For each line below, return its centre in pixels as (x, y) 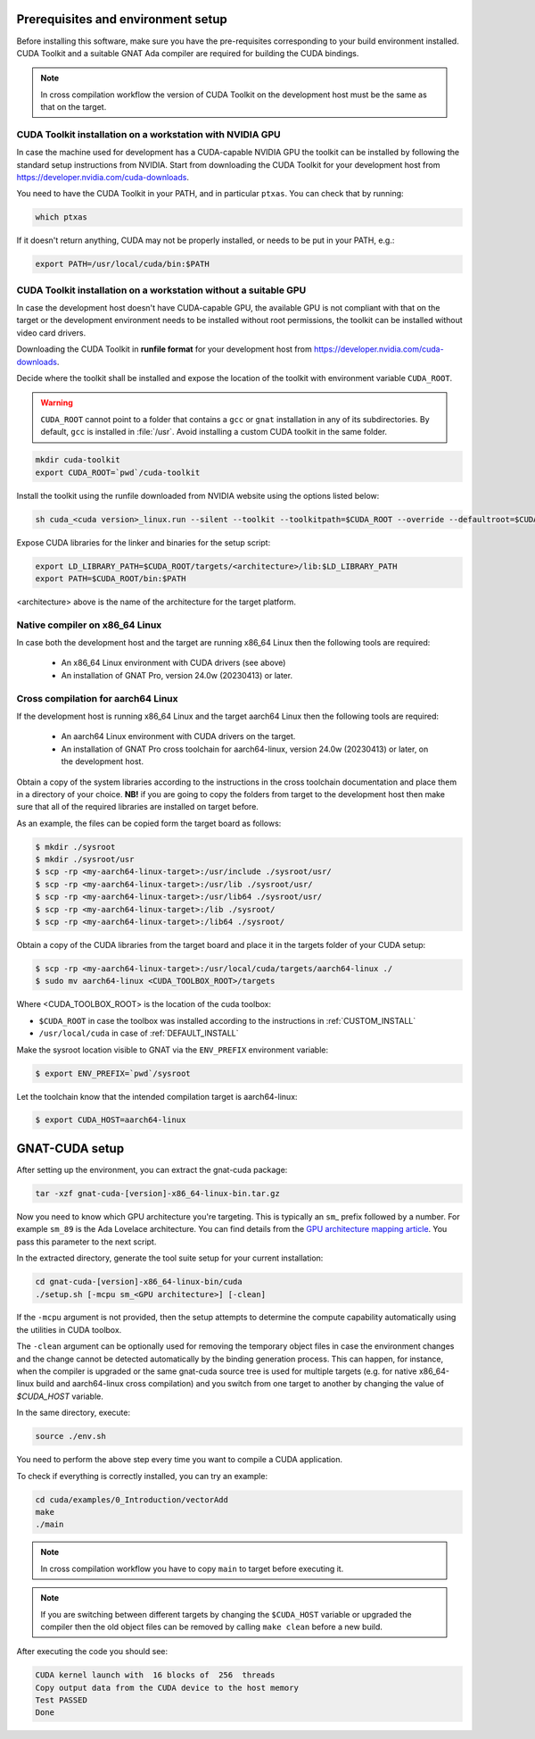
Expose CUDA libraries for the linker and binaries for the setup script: (144, 542)
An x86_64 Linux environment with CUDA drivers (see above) (173, 663)
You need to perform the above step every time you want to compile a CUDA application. (180, 1460)
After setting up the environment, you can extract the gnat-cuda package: (152, 1169)
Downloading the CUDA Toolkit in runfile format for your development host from (164, 349)
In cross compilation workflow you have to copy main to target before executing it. (192, 1568)
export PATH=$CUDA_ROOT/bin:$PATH (111, 578)
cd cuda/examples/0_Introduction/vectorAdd (132, 1499)
